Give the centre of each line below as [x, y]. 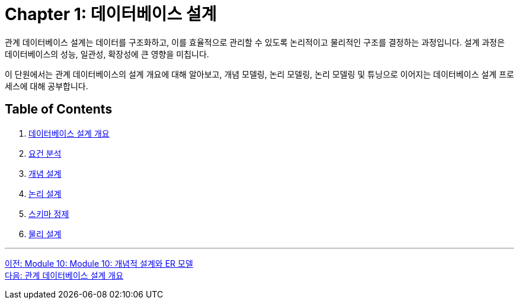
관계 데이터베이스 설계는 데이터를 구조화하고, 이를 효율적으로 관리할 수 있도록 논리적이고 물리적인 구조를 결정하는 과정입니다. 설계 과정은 [255, 42]
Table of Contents [59, 109]
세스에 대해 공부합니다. [47, 86]
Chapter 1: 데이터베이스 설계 [111, 14]
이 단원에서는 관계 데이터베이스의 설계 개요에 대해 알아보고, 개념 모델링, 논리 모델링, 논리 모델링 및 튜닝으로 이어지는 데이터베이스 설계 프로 [259, 74]
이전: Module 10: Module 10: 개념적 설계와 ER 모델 [99, 263]
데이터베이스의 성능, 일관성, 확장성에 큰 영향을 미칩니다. [107, 54]
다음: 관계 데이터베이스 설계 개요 [64, 275]
